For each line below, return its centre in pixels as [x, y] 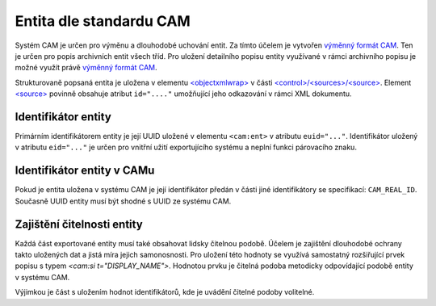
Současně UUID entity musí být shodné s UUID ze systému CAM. [123, 201]
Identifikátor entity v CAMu [85, 171]
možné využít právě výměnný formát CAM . [86, 68]
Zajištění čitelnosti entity [79, 224]
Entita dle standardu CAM [103, 21]
